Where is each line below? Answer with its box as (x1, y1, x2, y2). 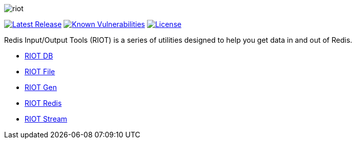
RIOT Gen (25, 83, 57, 92)
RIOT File (25, 67, 55, 76)
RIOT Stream (25, 115, 68, 123)
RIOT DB (25, 51, 53, 60)
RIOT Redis (25, 99, 62, 107)
